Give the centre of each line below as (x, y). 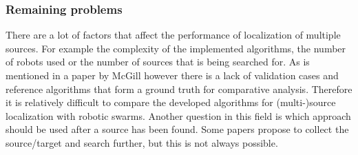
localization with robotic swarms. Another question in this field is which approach (178, 115)
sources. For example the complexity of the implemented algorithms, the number (176, 48)
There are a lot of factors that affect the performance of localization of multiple (173, 35)
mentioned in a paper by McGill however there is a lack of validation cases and (172, 75)
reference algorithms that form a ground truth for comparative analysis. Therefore (179, 89)
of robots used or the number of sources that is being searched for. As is (158, 62)
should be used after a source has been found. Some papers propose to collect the (177, 129)
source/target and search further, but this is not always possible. (142, 142)
